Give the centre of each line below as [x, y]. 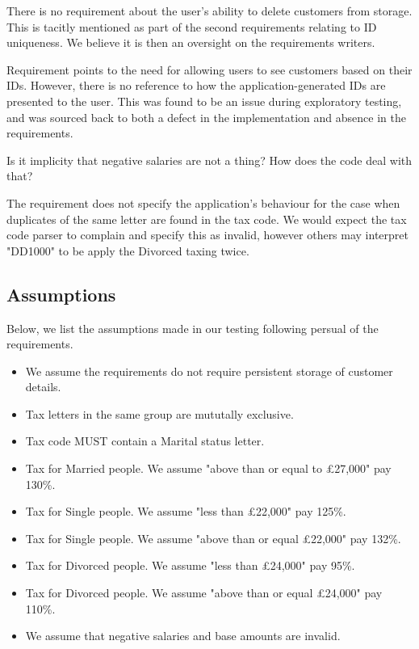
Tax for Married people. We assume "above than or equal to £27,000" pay [208, 468]
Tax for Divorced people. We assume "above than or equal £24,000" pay [204, 593]
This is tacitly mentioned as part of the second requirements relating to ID [192, 26]
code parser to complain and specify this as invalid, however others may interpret [207, 235]
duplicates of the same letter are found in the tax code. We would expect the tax [207, 219]
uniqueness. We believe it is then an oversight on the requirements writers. [191, 42]
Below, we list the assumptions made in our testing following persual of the [193, 328]
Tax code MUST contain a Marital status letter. [145, 441]
